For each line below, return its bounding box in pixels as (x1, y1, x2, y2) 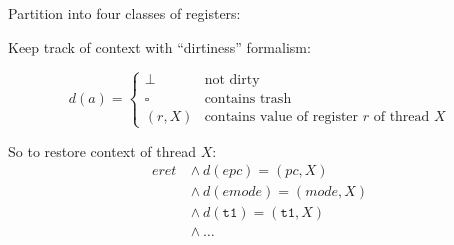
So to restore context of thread (8, 140, 197, 161)
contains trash (204, 92, 292, 107)
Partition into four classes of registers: (8, 3, 241, 23)
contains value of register (204, 109, 359, 124)
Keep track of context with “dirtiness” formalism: (8, 36, 311, 57)
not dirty (204, 73, 260, 88)
